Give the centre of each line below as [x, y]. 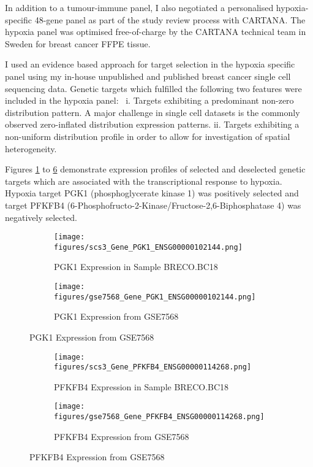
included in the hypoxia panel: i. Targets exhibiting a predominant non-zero [149, 100]
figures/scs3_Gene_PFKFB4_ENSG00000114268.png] [153, 367]
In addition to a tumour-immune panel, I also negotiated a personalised [139, 7]
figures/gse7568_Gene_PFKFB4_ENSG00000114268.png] [159, 417]
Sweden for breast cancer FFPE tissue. [78, 43]
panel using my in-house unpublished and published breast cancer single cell [148, 76]
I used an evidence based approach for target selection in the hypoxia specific [150, 64]
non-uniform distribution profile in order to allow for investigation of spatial [148, 136]
